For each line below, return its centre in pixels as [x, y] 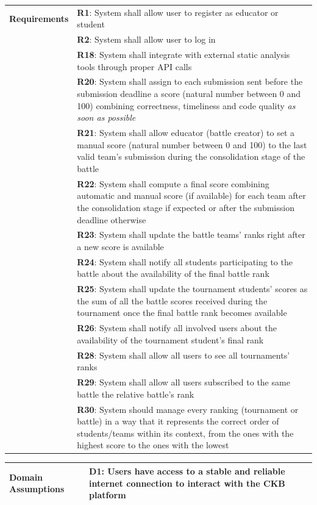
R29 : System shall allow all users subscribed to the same [183, 382]
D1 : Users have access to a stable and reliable [187, 471]
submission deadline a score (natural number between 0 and [189, 94]
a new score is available [120, 246]
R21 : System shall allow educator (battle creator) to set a [186, 133]
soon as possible [106, 117]
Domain [26, 477]
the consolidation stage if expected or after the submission [186, 207]
